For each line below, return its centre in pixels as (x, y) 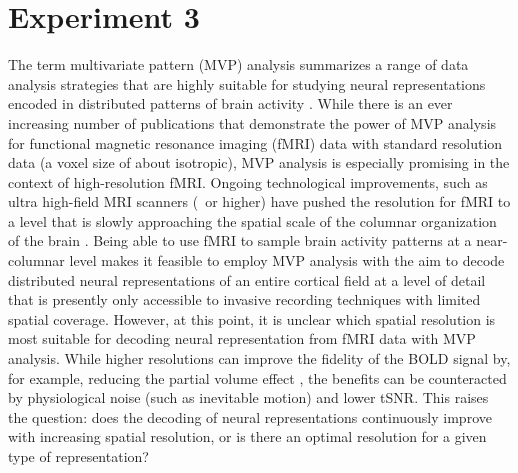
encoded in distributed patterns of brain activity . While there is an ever (230, 103)
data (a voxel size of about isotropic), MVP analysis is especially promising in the (259, 162)
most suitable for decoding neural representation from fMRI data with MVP (242, 338)
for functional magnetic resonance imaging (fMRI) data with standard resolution (255, 142)
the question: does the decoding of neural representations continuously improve (250, 416)
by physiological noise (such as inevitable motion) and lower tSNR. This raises (248, 397)
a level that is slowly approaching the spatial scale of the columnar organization (252, 220)
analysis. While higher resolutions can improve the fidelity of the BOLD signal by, (259, 358)
